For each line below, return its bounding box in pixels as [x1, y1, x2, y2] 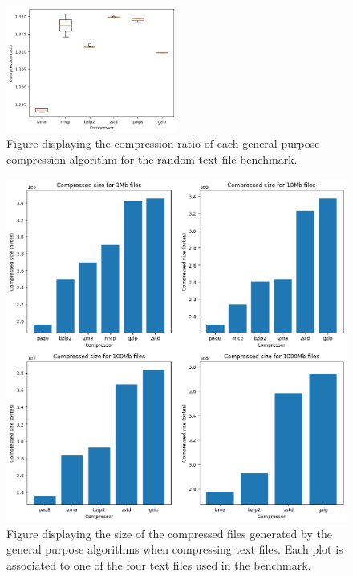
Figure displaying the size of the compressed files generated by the [6, 525, 332, 541]
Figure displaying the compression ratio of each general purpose [6, 135, 320, 152]
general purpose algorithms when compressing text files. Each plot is [6, 541, 343, 558]
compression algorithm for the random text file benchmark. [6, 151, 298, 167]
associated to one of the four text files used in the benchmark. [6, 556, 311, 573]
